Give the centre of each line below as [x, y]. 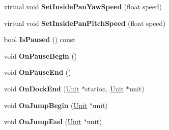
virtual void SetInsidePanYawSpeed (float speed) [83, 6]
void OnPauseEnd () [38, 72]
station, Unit [104, 88]
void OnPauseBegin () [41, 55]
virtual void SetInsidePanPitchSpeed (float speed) [85, 23]
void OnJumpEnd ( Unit [43, 121]
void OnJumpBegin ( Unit [46, 105]
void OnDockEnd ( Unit [42, 88]
